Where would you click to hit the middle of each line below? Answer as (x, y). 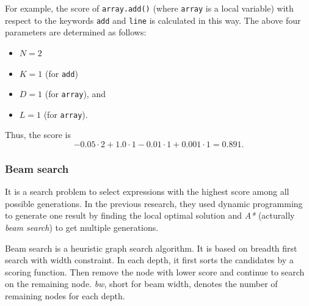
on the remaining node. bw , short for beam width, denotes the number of (141, 284)
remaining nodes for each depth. (65, 296)
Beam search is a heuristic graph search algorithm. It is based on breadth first (151, 248)
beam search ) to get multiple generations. (82, 228)
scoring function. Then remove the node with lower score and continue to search (155, 271)
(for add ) (62, 73)
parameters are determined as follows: (76, 32)
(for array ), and (75, 94)
